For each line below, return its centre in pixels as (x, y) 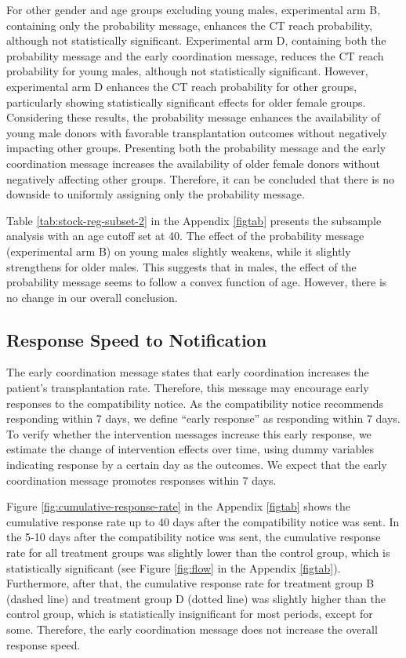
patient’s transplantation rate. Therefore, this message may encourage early (188, 388)
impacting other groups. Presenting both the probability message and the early (196, 148)
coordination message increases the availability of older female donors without (193, 163)
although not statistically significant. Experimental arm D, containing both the (196, 40)
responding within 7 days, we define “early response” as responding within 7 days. (203, 418)
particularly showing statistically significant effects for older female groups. (186, 102)
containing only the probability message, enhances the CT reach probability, (190, 25)
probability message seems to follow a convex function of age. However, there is (197, 282)
